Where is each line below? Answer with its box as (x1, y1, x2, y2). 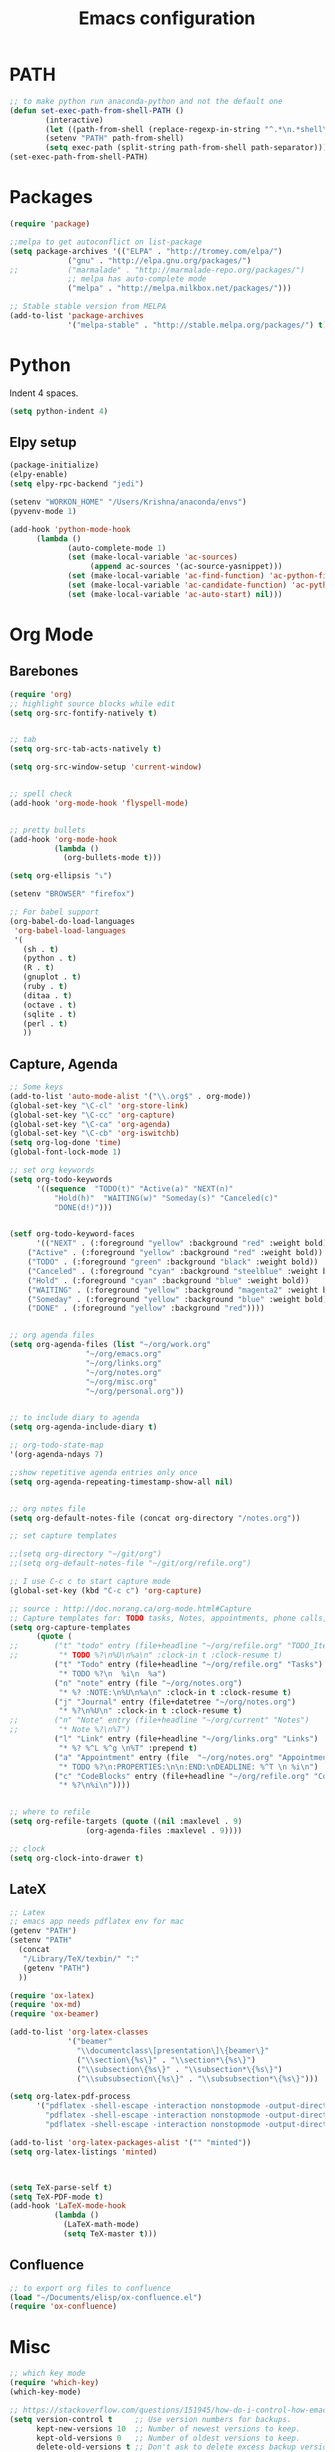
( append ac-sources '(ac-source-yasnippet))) (89, 562, 283, 572)
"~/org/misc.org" (85, 1377, 158, 1387)
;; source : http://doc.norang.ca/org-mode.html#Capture (9, 1603, 252, 1614)
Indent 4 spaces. (9, 387, 79, 399)
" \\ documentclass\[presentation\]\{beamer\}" (76, 2045, 270, 2056)
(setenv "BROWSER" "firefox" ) (9, 889, 136, 899)
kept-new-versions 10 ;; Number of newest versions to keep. (35, 2423, 301, 2434)
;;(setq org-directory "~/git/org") (9, 1549, 162, 1559)
